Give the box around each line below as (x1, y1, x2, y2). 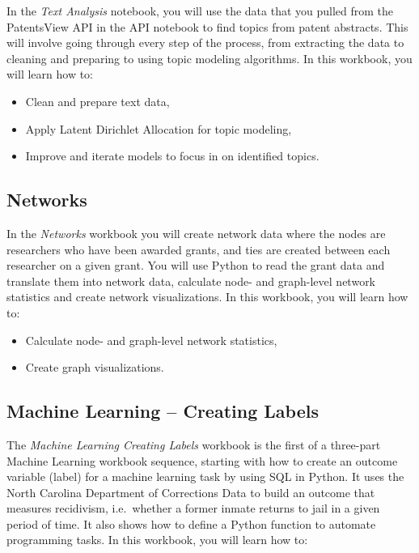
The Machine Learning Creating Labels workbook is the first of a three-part (6, 436, 381, 453)
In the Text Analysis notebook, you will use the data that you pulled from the (6, 2, 394, 19)
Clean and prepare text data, (25, 92, 170, 109)
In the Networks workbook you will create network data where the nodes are (6, 224, 386, 241)
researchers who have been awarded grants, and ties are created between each (6, 240, 391, 257)
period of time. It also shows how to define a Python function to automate (6, 515, 376, 532)
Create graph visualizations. (25, 359, 164, 376)
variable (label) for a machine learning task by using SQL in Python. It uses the (6, 468, 404, 485)
